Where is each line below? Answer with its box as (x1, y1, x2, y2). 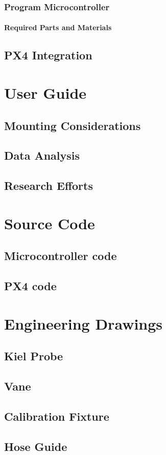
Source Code (4, 212, 95, 233)
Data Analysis (4, 147, 80, 163)
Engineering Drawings (4, 313, 163, 334)
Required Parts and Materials (4, 22, 112, 33)
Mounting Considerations (4, 117, 141, 133)
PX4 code (4, 278, 57, 294)
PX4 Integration (4, 47, 92, 63)
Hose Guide (4, 438, 67, 454)
